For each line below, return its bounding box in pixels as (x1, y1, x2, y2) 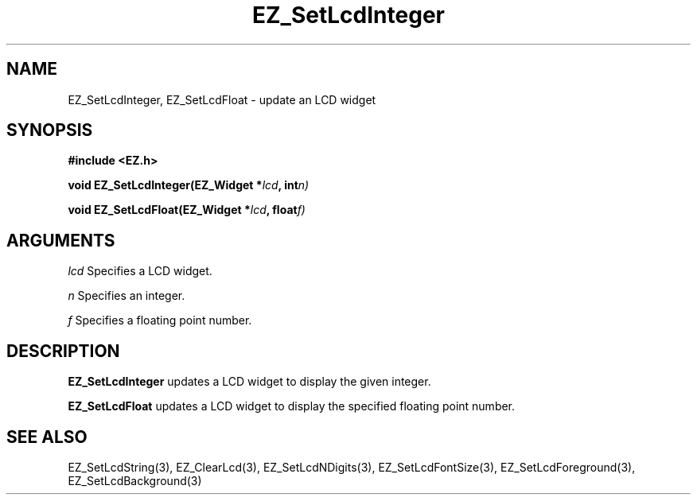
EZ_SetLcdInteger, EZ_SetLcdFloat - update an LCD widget (68, 92, 376, 107)
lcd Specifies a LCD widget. (68, 264, 212, 278)
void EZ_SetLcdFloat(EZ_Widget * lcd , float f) (68, 203, 306, 217)
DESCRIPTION (6, 340, 120, 361)
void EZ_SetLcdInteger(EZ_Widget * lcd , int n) (68, 178, 310, 192)
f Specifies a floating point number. (68, 313, 252, 328)
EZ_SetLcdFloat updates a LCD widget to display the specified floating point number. (68, 399, 516, 414)
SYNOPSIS (6, 120, 93, 141)
